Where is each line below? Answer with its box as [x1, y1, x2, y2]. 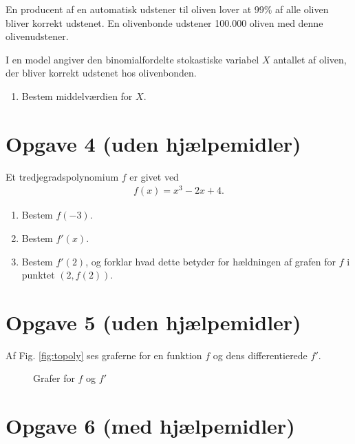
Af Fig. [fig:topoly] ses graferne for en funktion [6, 347, 202, 362]
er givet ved [129, 169, 179, 183]
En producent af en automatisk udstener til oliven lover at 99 [6, 2, 264, 16]
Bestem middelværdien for [21, 88, 133, 103]
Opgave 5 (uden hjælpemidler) [6, 307, 301, 336]
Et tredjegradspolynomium [6, 169, 119, 183]
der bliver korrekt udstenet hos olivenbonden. [6, 65, 197, 80]
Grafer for [33, 371, 75, 385]
